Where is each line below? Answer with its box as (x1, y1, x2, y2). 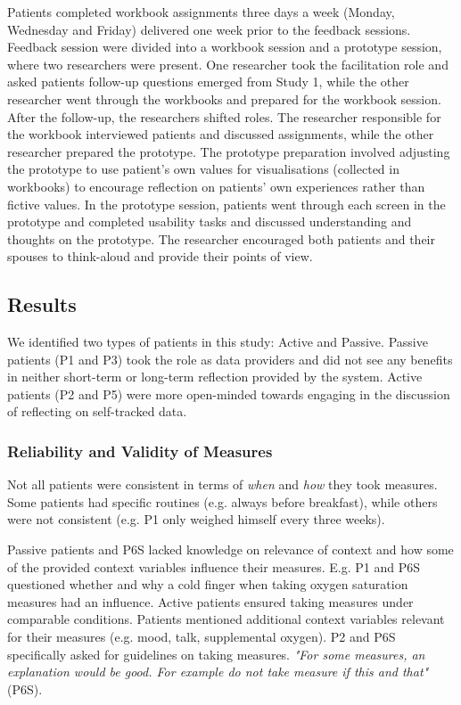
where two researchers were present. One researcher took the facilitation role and (7, 54, 449, 73)
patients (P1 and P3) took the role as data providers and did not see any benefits (7, 349, 453, 368)
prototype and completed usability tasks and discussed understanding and (7, 212, 412, 231)
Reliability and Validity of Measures (7, 440, 273, 462)
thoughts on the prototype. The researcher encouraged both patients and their (7, 229, 435, 248)
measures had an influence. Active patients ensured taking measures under (7, 592, 414, 611)
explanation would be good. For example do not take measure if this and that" (7, 662, 429, 681)
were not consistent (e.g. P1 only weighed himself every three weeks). (7, 510, 385, 529)
